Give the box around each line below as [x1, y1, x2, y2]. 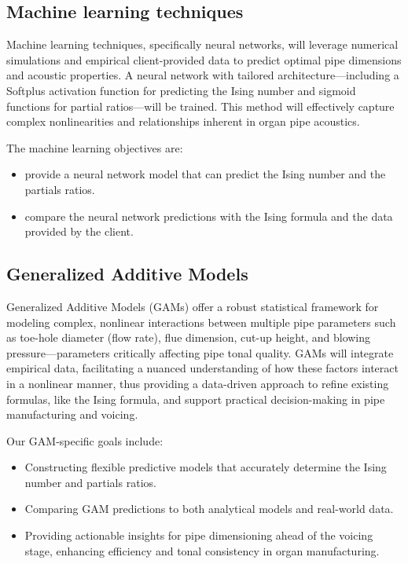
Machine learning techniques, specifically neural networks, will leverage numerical [6, 36, 399, 53]
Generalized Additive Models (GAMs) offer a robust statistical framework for [6, 298, 379, 314]
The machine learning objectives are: [6, 139, 183, 156]
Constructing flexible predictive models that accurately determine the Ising [24, 459, 387, 475]
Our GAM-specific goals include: [6, 432, 164, 449]
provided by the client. [24, 223, 134, 240]
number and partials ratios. [24, 474, 156, 490]
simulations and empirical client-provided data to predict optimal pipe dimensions [6, 51, 402, 68]
